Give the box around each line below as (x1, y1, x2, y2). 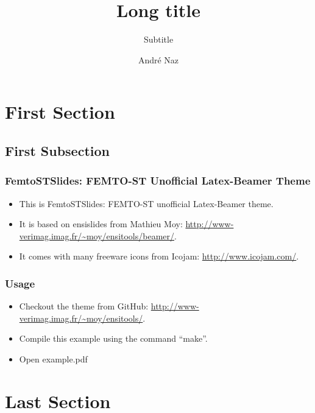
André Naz (138, 53, 179, 66)
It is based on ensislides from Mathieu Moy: (19, 217, 183, 230)
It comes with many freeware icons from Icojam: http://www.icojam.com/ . (19, 250, 299, 263)
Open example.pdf (19, 352, 88, 365)
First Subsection (5, 141, 110, 160)
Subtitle (143, 33, 174, 46)
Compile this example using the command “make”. (19, 332, 208, 345)
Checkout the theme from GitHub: (19, 300, 149, 312)
